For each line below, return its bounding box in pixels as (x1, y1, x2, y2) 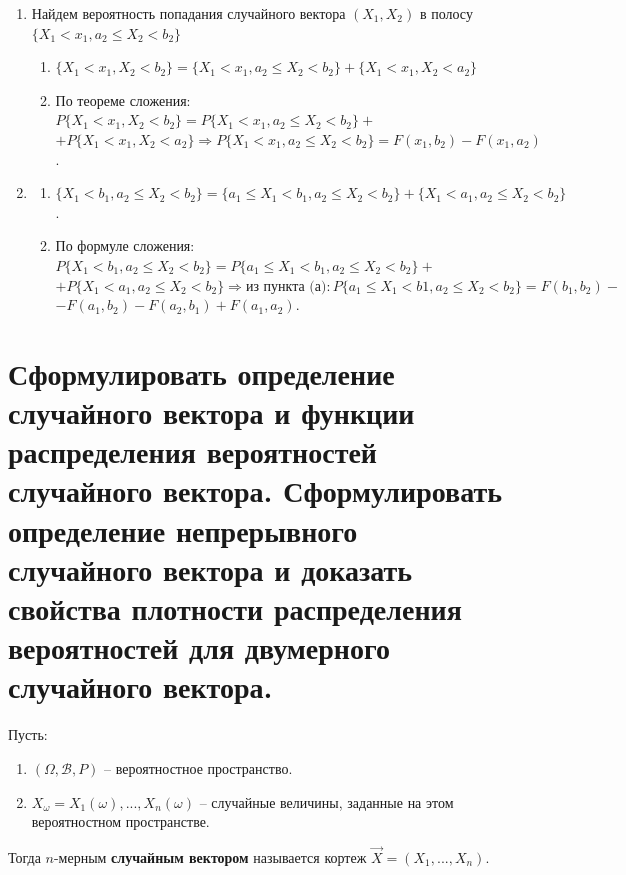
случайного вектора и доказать (8, 548, 413, 589)
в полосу (419, 3, 473, 23)
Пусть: (8, 724, 48, 745)
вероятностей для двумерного (8, 627, 391, 668)
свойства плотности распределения (8, 588, 462, 629)
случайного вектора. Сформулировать (8, 470, 503, 511)
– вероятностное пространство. (104, 757, 293, 778)
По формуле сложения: (55, 235, 195, 256)
